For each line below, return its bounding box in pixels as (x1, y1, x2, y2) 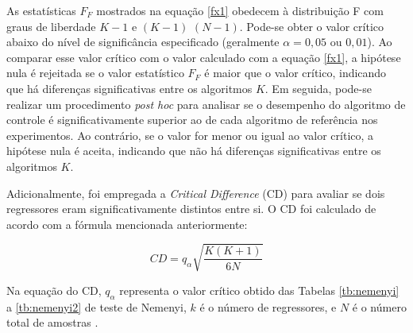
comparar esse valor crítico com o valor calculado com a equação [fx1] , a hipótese (6, 48, 401, 65)
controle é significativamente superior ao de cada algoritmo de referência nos (6, 111, 378, 128)
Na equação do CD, (6, 281, 102, 298)
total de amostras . (6, 314, 98, 331)
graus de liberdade (6, 17, 96, 34)
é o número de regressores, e (199, 298, 337, 315)
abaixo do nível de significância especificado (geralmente (6, 33, 280, 50)
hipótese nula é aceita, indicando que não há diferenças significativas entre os (6, 142, 381, 159)
